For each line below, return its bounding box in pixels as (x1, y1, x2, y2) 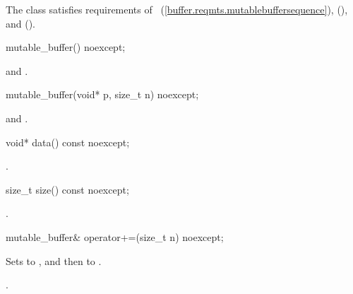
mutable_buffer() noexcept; (6, 40, 126, 54)
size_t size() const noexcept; (6, 182, 129, 196)
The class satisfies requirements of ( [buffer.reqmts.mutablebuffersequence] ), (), (6, 2, 348, 16)
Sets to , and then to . (6, 253, 102, 268)
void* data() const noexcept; (6, 134, 130, 149)
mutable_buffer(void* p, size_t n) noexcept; (6, 87, 199, 102)
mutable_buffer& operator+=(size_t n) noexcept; (6, 229, 224, 244)
